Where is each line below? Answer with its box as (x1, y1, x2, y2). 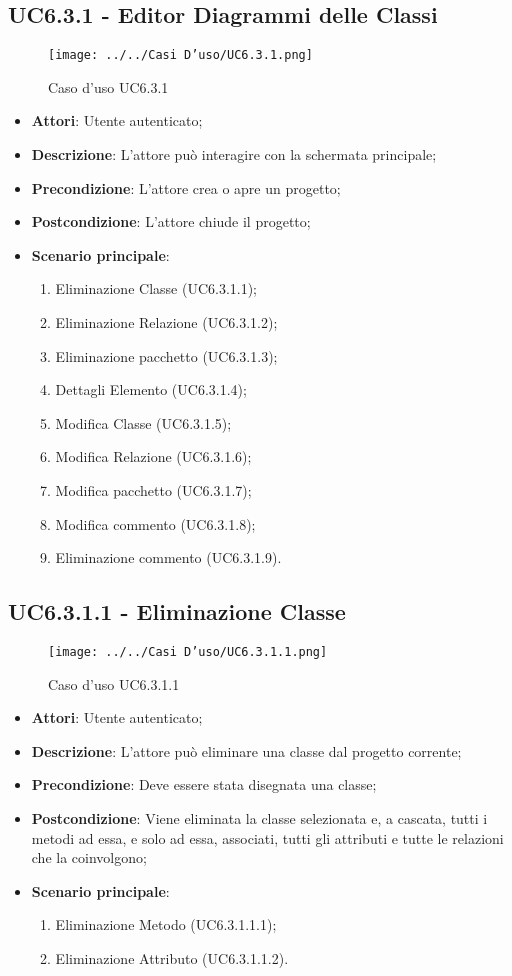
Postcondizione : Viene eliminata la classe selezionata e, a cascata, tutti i (31, 808, 488, 828)
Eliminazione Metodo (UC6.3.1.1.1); (55, 914, 277, 935)
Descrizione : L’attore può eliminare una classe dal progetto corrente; (31, 740, 462, 761)
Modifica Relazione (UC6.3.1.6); (55, 446, 252, 467)
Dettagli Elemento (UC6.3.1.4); (55, 379, 247, 400)
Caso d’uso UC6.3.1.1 (48, 673, 180, 694)
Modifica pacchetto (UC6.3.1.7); (55, 479, 252, 500)
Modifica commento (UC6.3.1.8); (55, 513, 256, 534)
